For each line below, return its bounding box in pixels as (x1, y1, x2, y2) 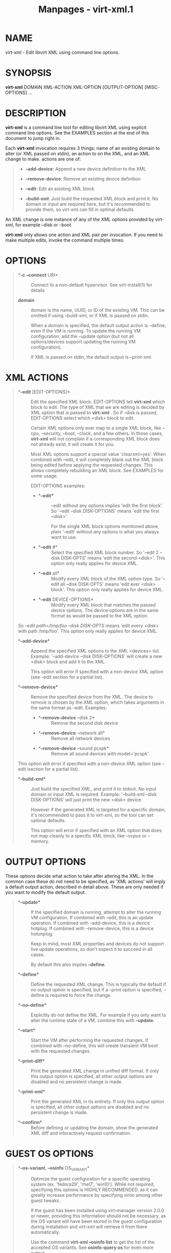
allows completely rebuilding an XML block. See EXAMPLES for (30, 467, 164, 473)
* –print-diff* (17, 1058, 45, 1064)
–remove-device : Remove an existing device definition (25, 175, 141, 182)
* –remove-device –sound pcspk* (38, 745, 109, 751)
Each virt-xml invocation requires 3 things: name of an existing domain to (5, 145, 160, 151)
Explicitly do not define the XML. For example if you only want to (30, 1012, 166, 1018)
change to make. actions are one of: (5, 156, 81, 162)
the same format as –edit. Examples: (30, 704, 107, 711)
